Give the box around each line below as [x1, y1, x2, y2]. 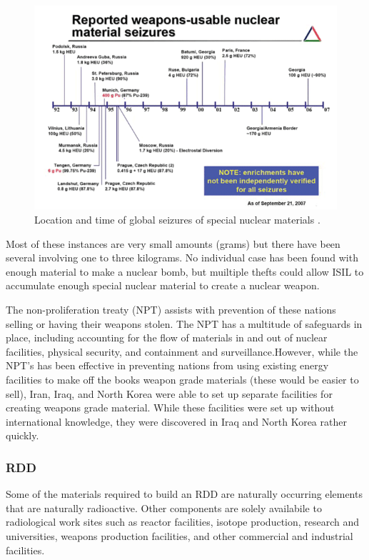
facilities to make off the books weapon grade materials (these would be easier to [6, 372, 359, 387]
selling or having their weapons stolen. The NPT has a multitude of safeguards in [6, 316, 363, 331]
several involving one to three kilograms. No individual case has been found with [6, 250, 358, 265]
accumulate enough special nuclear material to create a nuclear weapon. [6, 278, 320, 293]
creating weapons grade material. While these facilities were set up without [6, 400, 335, 415]
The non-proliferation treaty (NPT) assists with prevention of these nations [6, 302, 336, 317]
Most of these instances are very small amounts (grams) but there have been [6, 236, 340, 251]
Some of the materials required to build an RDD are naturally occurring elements [6, 486, 363, 501]
